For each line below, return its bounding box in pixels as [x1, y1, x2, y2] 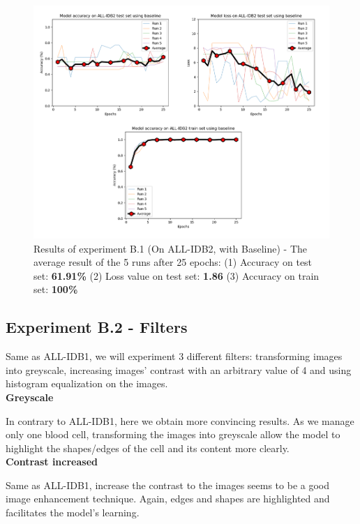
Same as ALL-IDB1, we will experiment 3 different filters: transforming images [6, 349, 343, 364]
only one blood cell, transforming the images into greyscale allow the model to [6, 427, 340, 442]
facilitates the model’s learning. [6, 505, 140, 520]
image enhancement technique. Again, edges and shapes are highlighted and [6, 491, 330, 506]
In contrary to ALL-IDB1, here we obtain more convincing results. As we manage [6, 413, 354, 428]
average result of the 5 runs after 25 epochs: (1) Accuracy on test [33, 255, 313, 269]
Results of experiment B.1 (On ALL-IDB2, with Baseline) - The [33, 241, 308, 255]
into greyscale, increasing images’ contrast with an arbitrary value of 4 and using [6, 362, 352, 377]
